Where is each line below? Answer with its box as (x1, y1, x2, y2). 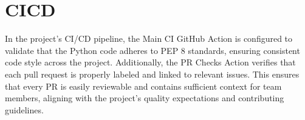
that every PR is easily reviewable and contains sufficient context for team (5, 79, 282, 92)
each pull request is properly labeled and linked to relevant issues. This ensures (5, 67, 300, 80)
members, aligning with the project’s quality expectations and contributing (5, 92, 284, 104)
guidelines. (5, 103, 44, 116)
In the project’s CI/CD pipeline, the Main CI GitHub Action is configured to (5, 32, 293, 45)
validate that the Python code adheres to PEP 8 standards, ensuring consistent (5, 44, 300, 56)
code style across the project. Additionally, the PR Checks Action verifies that (5, 56, 296, 68)
